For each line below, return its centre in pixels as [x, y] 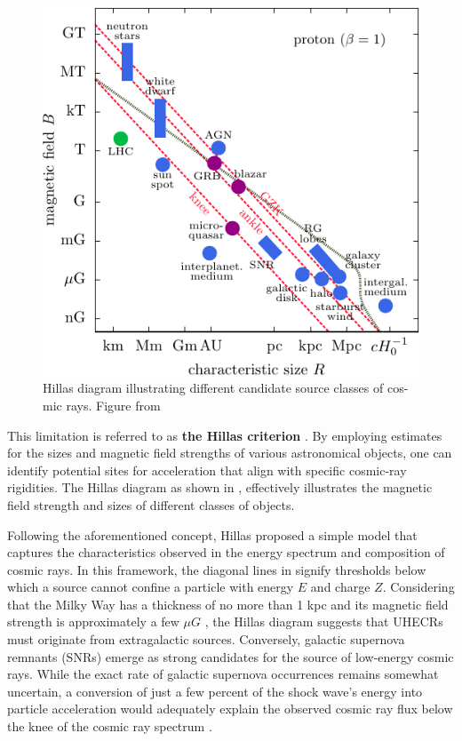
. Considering [418, 587]
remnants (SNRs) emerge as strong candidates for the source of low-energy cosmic [231, 656]
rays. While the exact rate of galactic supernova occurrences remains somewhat [223, 674]
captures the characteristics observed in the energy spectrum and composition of [226, 552]
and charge [340, 587]
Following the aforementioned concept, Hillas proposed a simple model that [212, 534]
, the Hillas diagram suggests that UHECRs [324, 621]
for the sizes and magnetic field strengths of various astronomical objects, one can [230, 453]
